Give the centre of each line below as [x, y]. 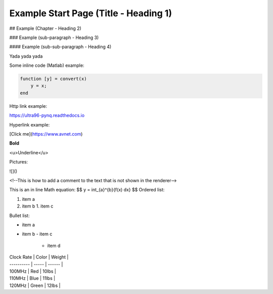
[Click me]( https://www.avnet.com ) [46, 134]
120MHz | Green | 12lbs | [35, 285]
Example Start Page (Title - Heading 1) [90, 13]
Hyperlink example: [30, 124]
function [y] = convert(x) [53, 79]
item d [54, 245]
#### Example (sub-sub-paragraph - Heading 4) [60, 47]
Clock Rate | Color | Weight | [39, 257]
